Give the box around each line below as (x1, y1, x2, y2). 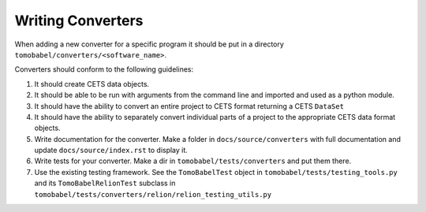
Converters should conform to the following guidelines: (14, 65, 193, 74)
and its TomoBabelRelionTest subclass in (34, 178, 176, 188)
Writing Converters (14, 12, 144, 29)
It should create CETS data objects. (34, 79, 150, 88)
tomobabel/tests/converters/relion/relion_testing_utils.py (34, 190, 272, 199)
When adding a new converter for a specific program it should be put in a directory (14, 39, 284, 49)
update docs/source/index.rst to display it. (34, 146, 189, 155)
